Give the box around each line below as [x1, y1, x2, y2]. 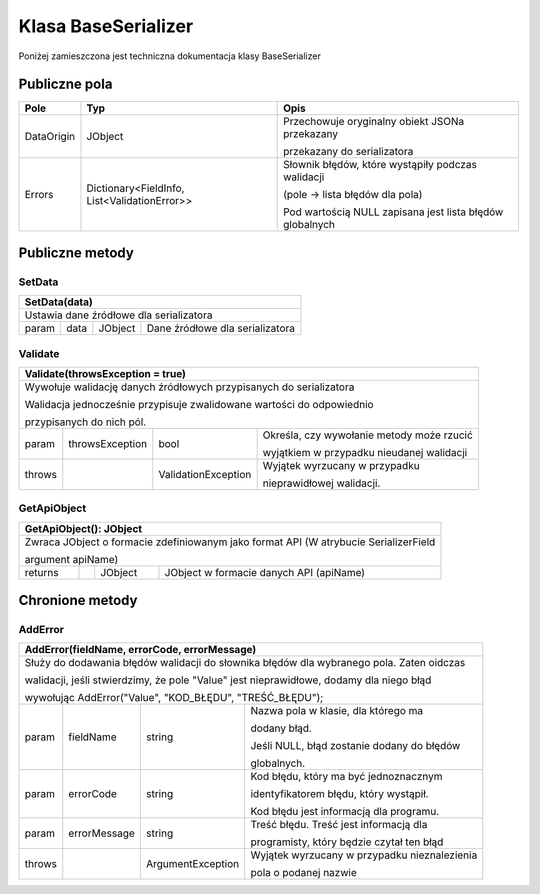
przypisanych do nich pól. [24, 415, 147, 429]
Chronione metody [18, 592, 138, 609]
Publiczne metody [18, 244, 134, 261]
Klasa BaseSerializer [18, 15, 194, 37]
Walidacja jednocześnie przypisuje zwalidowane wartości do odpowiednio [24, 397, 374, 411]
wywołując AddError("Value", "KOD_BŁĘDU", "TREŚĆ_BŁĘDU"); [24, 691, 324, 705]
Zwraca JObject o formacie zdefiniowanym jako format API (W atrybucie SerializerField [24, 535, 436, 549]
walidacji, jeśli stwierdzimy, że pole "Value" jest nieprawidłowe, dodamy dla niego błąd [24, 673, 432, 687]
